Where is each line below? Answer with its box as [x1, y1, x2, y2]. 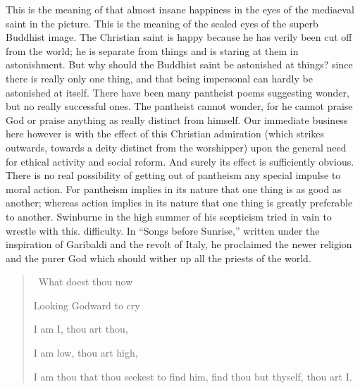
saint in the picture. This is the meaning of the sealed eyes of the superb [6, 16, 318, 30]
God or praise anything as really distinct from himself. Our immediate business [6, 112, 348, 127]
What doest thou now [38, 274, 133, 289]
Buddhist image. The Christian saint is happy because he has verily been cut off [6, 30, 352, 44]
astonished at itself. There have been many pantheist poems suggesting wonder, [6, 85, 349, 99]
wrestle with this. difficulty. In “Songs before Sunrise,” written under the [6, 223, 320, 237]
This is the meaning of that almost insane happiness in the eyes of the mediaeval [6, 2, 354, 16]
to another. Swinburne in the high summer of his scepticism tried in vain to [6, 209, 332, 223]
